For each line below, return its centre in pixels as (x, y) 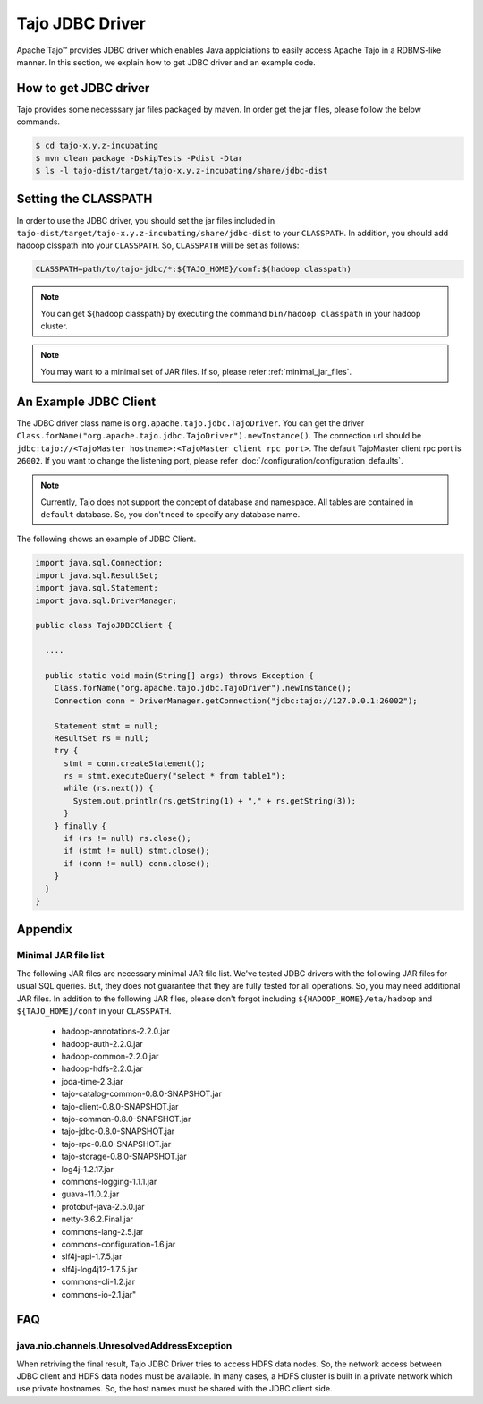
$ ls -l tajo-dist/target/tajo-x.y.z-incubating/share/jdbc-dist (182, 170)
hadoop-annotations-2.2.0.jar (115, 1031)
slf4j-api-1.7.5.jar (92, 1256)
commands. (38, 122)
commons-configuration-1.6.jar (119, 1244)
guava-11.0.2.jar (90, 1194)
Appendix (44, 929)
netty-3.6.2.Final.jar (97, 1219)
